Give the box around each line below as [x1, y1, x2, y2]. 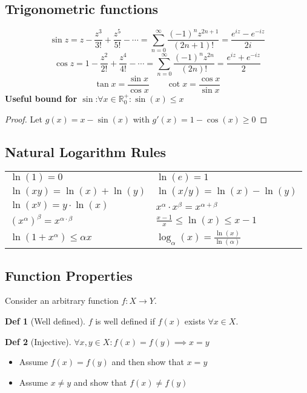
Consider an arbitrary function [5, 294, 119, 307]
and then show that [111, 355, 185, 368]
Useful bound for [5, 92, 78, 105]
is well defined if [95, 315, 156, 327]
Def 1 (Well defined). [5, 315, 85, 327]
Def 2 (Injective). [5, 335, 71, 348]
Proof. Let [5, 112, 42, 125]
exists [184, 315, 205, 327]
